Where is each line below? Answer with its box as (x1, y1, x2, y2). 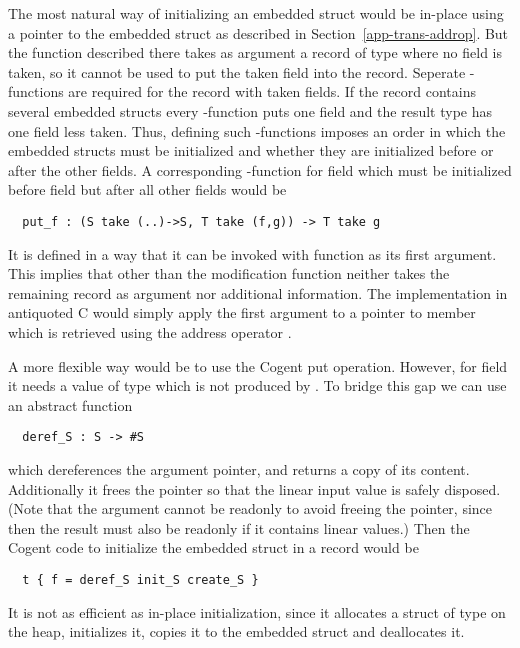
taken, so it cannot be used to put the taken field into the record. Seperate (8, 61, 466, 82)
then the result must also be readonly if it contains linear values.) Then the (8, 517, 470, 538)
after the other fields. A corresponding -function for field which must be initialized (8, 159, 512, 180)
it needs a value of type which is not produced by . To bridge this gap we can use (8, 375, 507, 396)
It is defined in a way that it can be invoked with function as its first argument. (8, 243, 497, 264)
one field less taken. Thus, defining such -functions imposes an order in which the (8, 120, 506, 141)
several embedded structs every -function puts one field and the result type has (8, 100, 492, 121)
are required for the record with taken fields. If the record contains (68, 81, 477, 102)
